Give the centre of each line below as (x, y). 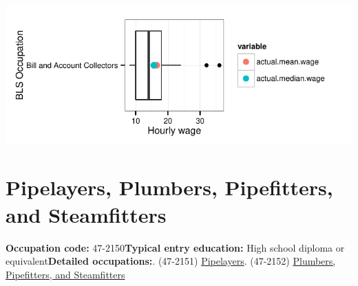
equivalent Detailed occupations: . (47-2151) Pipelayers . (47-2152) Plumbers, (171, 261)
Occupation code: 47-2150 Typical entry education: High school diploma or (175, 247)
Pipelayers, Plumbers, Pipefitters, (169, 187)
